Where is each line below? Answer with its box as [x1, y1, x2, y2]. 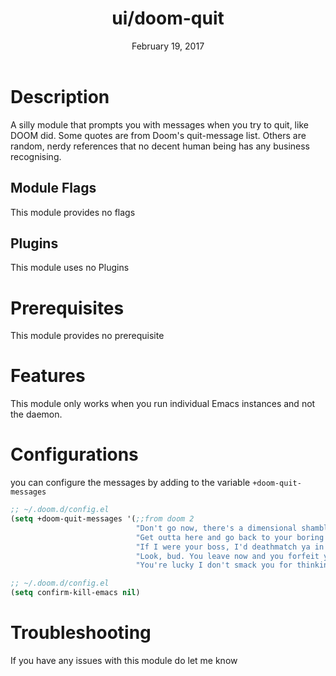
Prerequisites [10, 297, 125, 319]
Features [10, 365, 86, 387]
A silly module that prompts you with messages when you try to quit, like [10, 118, 309, 131]
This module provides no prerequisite [10, 330, 165, 342]
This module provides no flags [10, 206, 136, 218]
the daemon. [10, 408, 63, 421]
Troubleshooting [10, 622, 152, 644]
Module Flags [10, 180, 97, 197]
